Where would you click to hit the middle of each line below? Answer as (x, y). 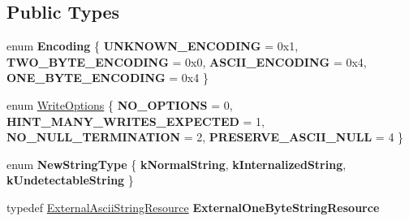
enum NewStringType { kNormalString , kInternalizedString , (177, 164)
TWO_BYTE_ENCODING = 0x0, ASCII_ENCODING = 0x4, (187, 61)
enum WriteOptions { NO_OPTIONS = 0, (120, 104)
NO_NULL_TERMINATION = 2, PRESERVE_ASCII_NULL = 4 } (205, 137)
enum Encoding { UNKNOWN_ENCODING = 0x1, (153, 46)
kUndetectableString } (70, 180)
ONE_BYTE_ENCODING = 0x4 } (108, 78)
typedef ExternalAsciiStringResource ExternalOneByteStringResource (193, 207)
